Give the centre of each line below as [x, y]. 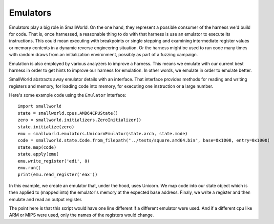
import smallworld [40, 106]
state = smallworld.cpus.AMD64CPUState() [68, 113]
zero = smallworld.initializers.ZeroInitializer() [80, 120]
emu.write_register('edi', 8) [54, 161]
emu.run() [29, 168]
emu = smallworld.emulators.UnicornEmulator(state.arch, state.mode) [103, 134]
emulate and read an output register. [46, 199]
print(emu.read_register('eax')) [58, 175]
